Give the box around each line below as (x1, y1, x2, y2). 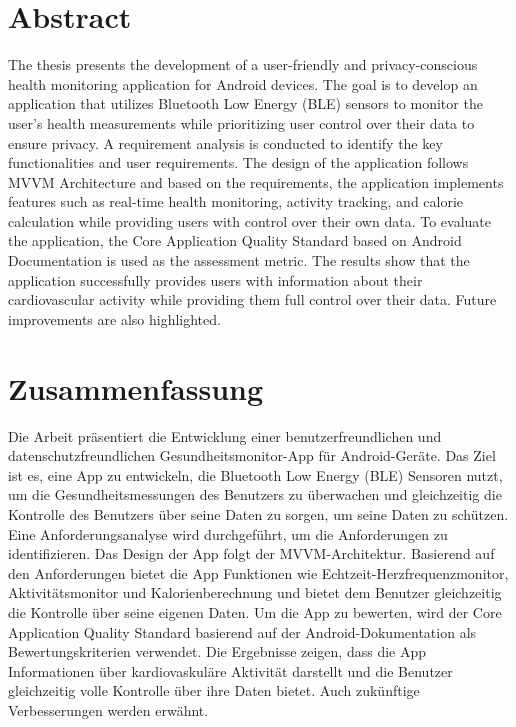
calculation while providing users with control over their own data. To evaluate (8, 210, 491, 231)
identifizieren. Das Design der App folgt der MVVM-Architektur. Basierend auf (8, 543, 495, 564)
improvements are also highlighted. (8, 308, 221, 329)
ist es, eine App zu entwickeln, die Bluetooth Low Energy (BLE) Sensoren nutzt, (8, 464, 503, 485)
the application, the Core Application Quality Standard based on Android (8, 230, 462, 251)
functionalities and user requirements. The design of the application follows (8, 152, 469, 173)
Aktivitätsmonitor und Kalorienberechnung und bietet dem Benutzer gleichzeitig (8, 582, 502, 603)
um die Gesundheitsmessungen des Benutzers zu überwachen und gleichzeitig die (8, 484, 502, 505)
